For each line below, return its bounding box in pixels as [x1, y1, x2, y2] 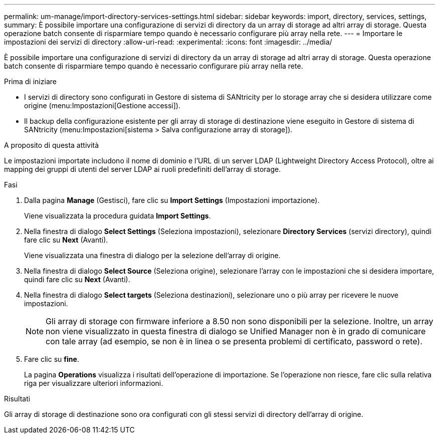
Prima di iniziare [4, 77, 57, 86]
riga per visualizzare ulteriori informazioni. [24, 379, 163, 387]
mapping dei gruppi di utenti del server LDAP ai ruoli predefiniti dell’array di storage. [4, 165, 281, 173]
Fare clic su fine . [24, 355, 79, 363]
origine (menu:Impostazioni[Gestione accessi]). [24, 101, 180, 110]
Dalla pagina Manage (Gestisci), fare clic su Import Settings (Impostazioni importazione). [24, 196, 320, 204]
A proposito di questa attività [4, 141, 99, 149]
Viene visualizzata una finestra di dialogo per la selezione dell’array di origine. [24, 251, 281, 260]
